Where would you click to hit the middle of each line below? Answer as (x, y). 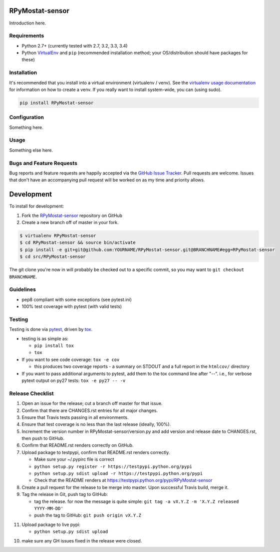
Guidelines (22, 289)
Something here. (26, 127)
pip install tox (54, 346)
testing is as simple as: (45, 338)
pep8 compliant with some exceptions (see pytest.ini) (77, 299)
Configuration (27, 117)
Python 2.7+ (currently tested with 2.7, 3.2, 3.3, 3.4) (75, 45)
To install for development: (37, 206)
